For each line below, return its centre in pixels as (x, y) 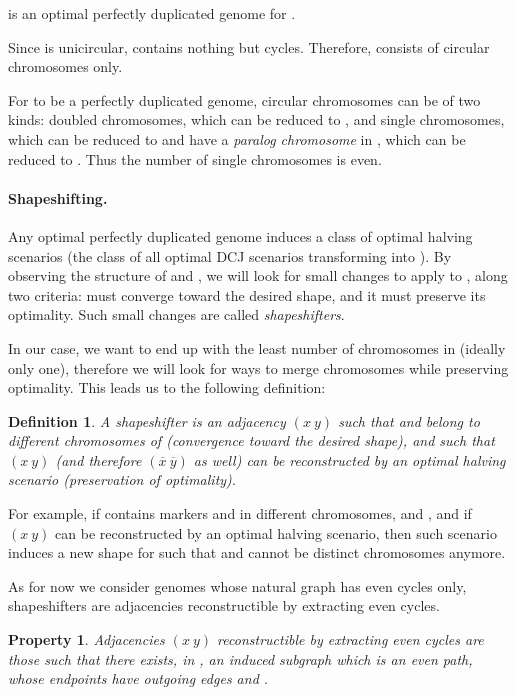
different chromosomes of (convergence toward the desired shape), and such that (251, 440)
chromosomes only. (65, 66)
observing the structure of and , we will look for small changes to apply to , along (258, 275)
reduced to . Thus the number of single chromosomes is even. (195, 158)
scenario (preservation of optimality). (122, 479)
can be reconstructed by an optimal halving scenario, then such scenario (276, 532)
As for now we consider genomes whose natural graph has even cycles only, (237, 585)
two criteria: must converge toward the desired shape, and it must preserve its (247, 294)
